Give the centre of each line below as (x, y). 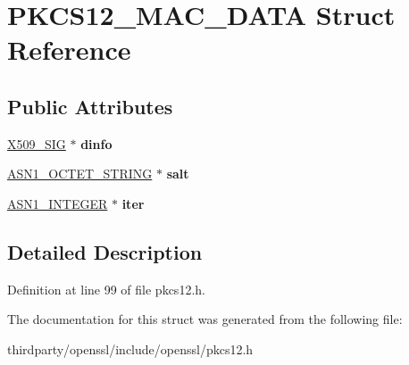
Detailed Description (105, 251)
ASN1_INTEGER (58, 203)
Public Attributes (90, 106)
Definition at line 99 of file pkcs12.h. (106, 289)
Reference (69, 50)
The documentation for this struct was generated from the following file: (205, 319)
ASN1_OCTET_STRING (80, 174)
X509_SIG (37, 143)
